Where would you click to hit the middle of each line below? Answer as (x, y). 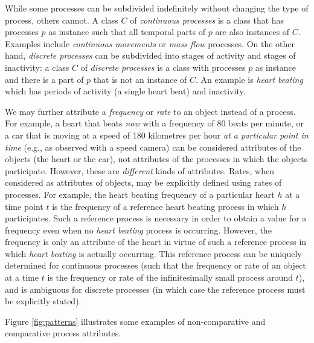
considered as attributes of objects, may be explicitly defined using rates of (143, 182)
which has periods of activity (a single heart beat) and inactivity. (125, 91)
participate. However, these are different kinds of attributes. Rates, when (139, 170)
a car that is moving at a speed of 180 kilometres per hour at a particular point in (157, 135)
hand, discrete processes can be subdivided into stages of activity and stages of (150, 55)
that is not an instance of (140, 79)
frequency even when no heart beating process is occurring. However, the (138, 230)
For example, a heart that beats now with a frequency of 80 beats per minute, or (155, 123)
